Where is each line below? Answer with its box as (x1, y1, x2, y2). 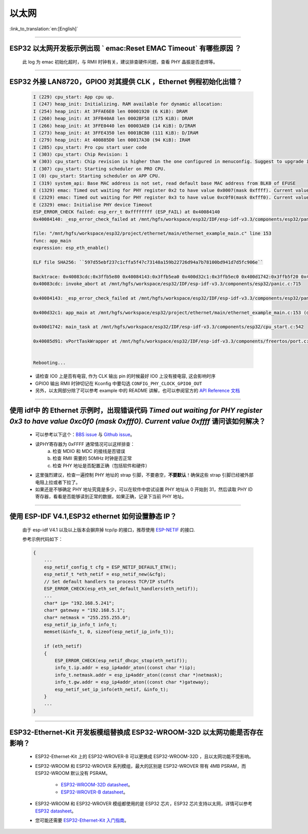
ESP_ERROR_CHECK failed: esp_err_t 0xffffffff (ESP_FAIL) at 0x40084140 (33, 209, 220, 215)
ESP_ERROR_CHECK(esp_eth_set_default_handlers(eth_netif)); (44, 586, 199, 592)
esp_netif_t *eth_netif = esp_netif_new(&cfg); (44, 572, 166, 577)
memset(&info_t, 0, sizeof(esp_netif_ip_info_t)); (44, 629, 174, 635)
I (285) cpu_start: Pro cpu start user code (33, 144, 147, 150)
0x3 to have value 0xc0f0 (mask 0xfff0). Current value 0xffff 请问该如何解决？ (9, 416, 266, 426)
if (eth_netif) (44, 643, 82, 649)
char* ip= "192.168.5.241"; (44, 600, 115, 606)
